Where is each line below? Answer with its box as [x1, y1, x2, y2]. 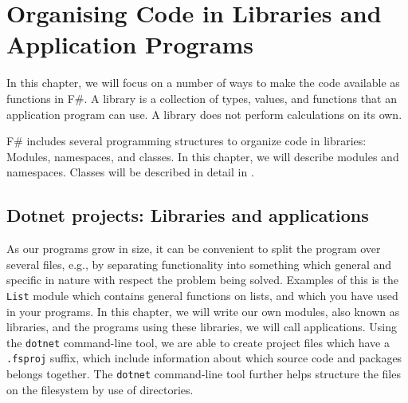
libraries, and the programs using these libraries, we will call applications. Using [6, 318, 398, 335]
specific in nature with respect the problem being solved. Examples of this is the [6, 271, 398, 288]
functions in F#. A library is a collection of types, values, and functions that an [6, 89, 397, 106]
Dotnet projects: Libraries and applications [6, 203, 369, 227]
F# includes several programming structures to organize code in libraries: [6, 132, 367, 149]
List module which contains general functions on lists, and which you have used [6, 286, 398, 303]
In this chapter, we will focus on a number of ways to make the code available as [6, 74, 400, 91]
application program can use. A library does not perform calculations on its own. [6, 105, 402, 122]
